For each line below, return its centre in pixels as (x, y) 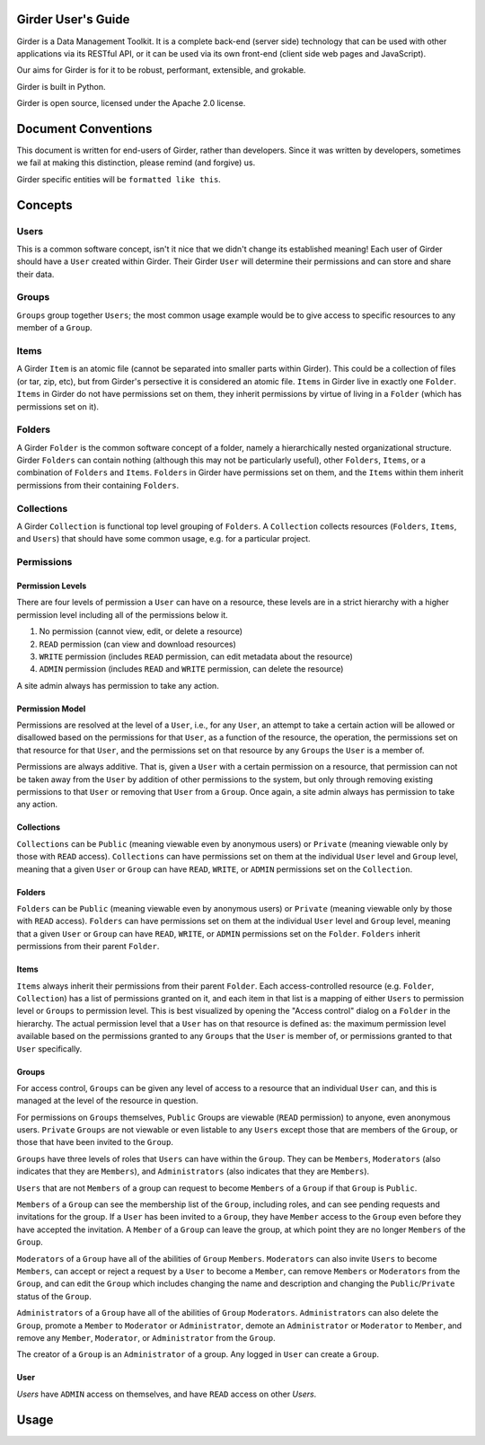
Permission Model (51, 709)
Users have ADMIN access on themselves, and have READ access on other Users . (167, 1394)
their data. (35, 274)
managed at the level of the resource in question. (107, 1101)
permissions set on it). (57, 406)
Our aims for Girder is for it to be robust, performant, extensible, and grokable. (161, 70)
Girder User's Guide (73, 19)
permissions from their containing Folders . (98, 485)
